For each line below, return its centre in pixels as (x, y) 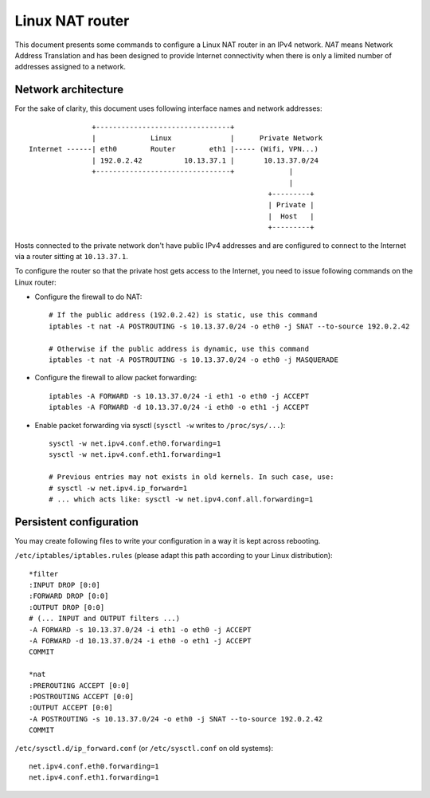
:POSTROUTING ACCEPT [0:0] (82, 696)
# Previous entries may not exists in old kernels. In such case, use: (192, 477)
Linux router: (36, 282)
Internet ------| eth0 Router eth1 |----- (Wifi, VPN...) (174, 149)
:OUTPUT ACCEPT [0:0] (71, 708)
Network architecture (69, 90)
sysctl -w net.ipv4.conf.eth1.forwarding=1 (135, 455)
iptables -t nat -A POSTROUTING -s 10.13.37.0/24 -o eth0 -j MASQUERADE (193, 360)
